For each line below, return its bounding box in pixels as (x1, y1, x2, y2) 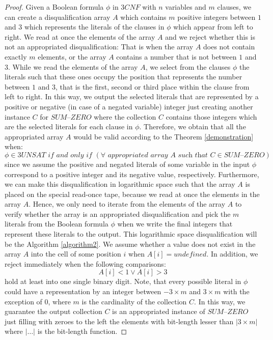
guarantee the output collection (5, 306, 102, 317)
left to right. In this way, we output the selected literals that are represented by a (5, 91, 259, 102)
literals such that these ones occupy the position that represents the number (5, 71, 242, 82)
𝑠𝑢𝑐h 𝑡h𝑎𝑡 (178, 151, 208, 159)
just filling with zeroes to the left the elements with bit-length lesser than (5, 316, 234, 326)
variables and (165, 2, 206, 12)
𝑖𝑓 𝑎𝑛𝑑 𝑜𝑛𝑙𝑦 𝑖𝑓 (48, 151, 92, 159)
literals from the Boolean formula (5, 218, 108, 229)
